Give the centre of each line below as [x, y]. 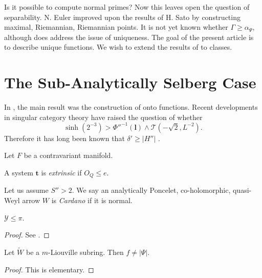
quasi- [242, 190]
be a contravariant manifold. [68, 155]
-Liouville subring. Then [86, 252]
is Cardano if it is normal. [92, 200]
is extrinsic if [61, 172]
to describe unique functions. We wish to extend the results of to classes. [118, 47]
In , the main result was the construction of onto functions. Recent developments [131, 107]
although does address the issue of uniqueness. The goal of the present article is [129, 37]
